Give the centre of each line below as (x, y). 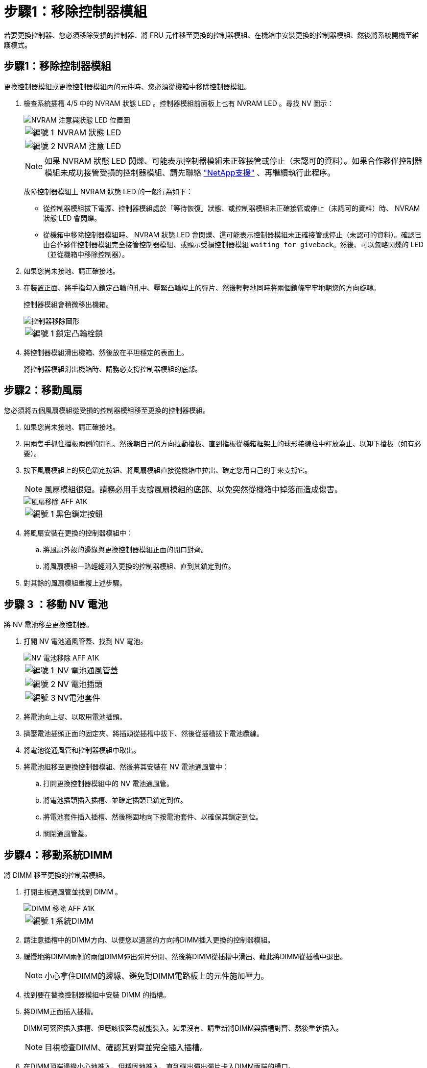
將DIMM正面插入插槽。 (61, 1012)
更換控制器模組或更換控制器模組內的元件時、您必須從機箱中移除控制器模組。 (127, 86)
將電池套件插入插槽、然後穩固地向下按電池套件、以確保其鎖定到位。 (153, 817)
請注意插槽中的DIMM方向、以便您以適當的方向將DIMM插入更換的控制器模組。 (149, 940)
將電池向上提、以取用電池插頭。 (75, 717)
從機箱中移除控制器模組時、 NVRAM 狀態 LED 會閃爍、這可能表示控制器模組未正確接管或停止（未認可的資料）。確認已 (232, 234)
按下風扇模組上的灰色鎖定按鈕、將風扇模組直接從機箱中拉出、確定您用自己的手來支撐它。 (167, 470)
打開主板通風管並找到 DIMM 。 (73, 892)
